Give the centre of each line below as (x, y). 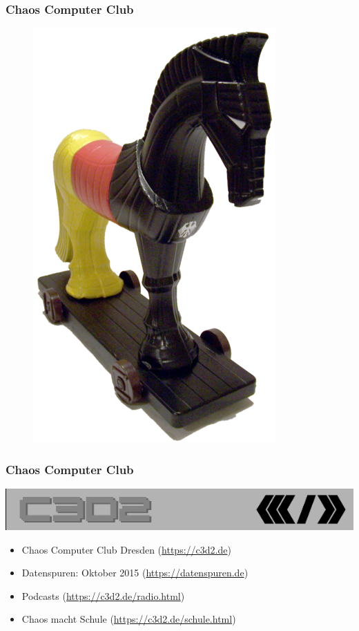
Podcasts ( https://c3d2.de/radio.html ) (103, 595)
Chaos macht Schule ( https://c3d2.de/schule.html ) (129, 619)
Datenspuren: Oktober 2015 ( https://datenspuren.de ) (135, 573)
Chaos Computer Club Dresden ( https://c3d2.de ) (126, 549)
